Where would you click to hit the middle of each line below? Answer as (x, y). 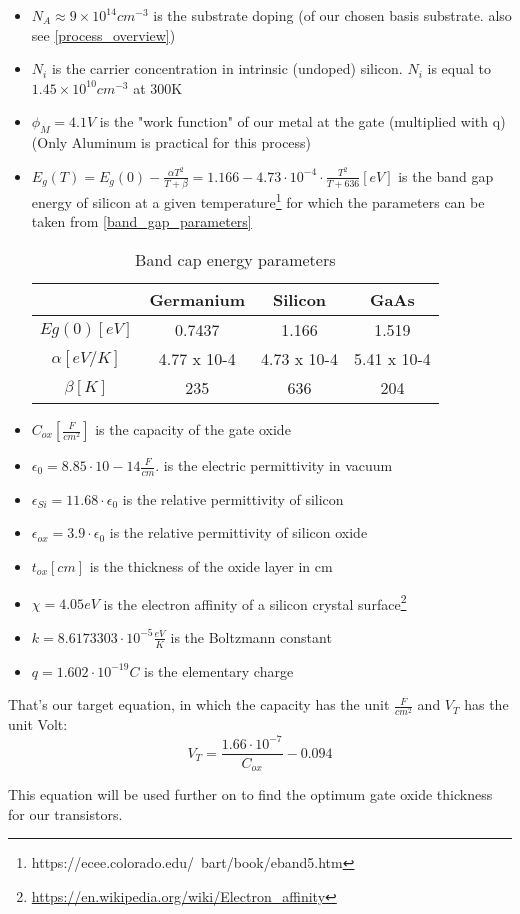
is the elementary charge (219, 670)
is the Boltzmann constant (251, 636)
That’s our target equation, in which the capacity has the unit (199, 704)
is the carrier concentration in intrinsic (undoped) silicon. (227, 68)
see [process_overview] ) (103, 34)
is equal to (459, 68)
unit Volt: (38, 724)
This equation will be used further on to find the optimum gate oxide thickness (250, 794)
